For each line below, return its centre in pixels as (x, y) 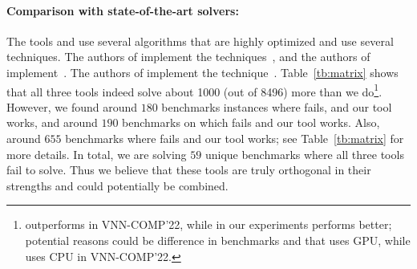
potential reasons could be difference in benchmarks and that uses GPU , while (218, 240)
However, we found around (72, 106)
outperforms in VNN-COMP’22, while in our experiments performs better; (208, 224)
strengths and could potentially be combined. (117, 185)
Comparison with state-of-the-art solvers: (123, 10)
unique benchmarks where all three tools (304, 154)
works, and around (52, 122)
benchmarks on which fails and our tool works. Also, (251, 122)
